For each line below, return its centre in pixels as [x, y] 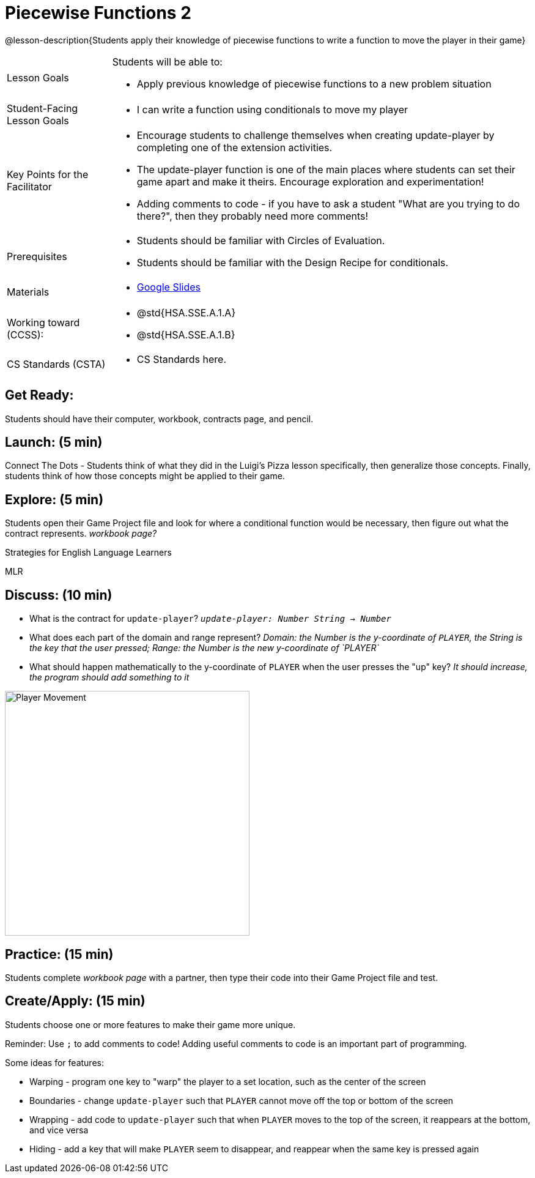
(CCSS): [25, 334]
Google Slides [169, 287]
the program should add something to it [109, 677]
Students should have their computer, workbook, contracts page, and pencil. [159, 419]
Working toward [43, 322]
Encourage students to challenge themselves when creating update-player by [315, 135]
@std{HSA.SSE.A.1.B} [186, 334]
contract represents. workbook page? [81, 534]
